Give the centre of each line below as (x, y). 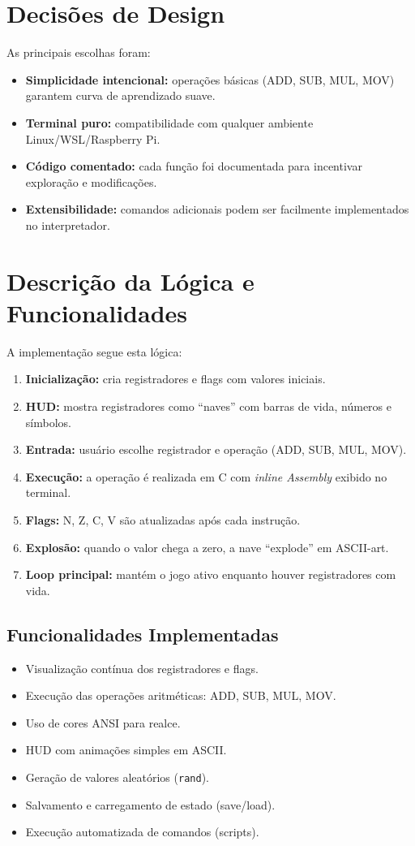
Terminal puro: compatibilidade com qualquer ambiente (169, 122)
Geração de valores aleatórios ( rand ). (117, 777)
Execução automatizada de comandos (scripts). (142, 832)
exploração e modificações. (91, 181)
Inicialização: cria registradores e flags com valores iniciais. (175, 379)
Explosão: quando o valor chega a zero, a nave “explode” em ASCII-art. (207, 547)
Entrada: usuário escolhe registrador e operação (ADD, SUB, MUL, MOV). (216, 449)
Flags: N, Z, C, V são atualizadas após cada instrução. (163, 519)
